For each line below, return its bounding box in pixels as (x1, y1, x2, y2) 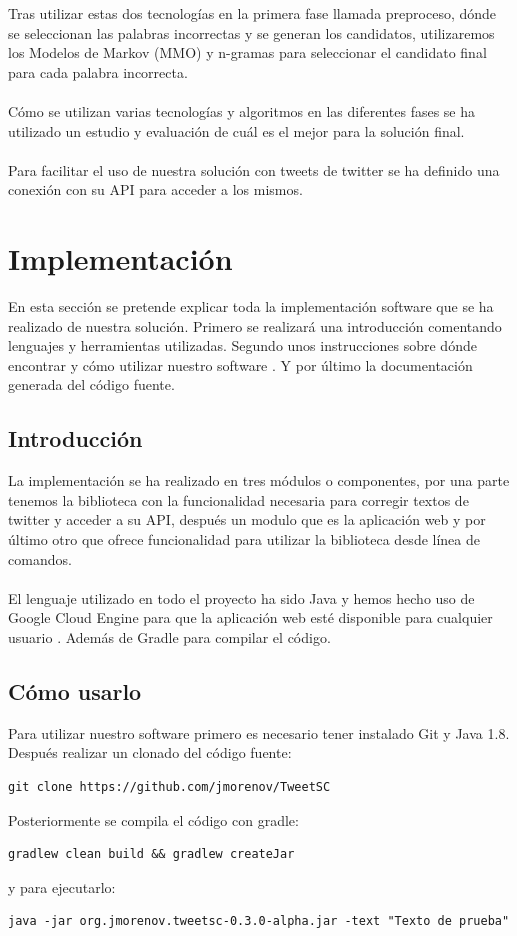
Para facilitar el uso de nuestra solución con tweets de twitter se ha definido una (8, 159, 500, 180)
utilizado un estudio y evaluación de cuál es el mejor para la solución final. (8, 120, 465, 141)
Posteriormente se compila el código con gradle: (8, 809, 299, 830)
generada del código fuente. (8, 374, 175, 395)
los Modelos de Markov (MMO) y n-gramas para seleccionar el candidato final (8, 42, 487, 63)
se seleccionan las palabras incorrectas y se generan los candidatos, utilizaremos (8, 22, 495, 43)
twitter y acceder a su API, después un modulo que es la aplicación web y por (8, 509, 486, 530)
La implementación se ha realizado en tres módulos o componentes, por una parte (8, 470, 510, 491)
